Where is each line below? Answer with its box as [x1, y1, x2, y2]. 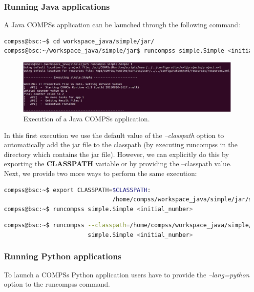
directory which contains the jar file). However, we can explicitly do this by [4, 149, 229, 159]
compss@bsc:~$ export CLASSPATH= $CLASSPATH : [4, 186, 151, 194]
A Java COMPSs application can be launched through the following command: [4, 19, 240, 30]
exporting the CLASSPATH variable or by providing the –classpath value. [4, 158, 232, 169]
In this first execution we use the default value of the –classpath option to [4, 130, 224, 140]
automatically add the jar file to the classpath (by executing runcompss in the [4, 139, 238, 150]
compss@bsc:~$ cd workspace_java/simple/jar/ [4, 38, 154, 45]
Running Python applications [4, 250, 122, 262]
